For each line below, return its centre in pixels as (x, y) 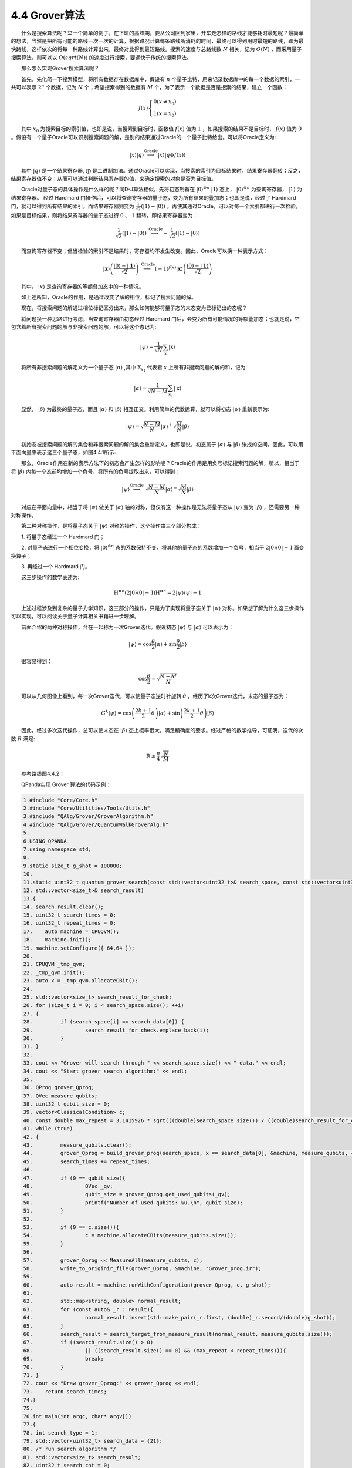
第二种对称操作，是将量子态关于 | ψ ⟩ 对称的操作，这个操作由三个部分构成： (111, 526)
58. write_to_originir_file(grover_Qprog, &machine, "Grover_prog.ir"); (142, 1268)
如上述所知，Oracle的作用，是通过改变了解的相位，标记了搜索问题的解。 (109, 297)
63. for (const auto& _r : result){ (88, 1309)
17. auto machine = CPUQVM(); (71, 931)
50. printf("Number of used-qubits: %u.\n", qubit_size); (133, 1203)
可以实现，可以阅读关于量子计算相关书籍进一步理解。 (75, 616)
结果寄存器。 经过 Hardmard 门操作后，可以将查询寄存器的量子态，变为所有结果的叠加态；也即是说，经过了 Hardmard (153, 197)
